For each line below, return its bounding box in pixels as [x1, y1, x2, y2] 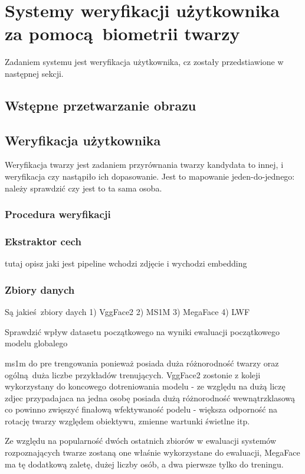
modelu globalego [5, 337, 68, 349]
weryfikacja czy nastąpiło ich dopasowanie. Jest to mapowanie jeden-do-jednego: [5, 170, 295, 183]
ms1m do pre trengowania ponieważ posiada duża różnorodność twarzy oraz [5, 356, 279, 369]
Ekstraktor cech [5, 234, 81, 249]
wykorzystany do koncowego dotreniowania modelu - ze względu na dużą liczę [5, 380, 286, 392]
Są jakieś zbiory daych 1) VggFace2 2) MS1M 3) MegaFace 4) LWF [5, 306, 250, 318]
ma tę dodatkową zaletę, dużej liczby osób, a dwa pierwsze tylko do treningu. [5, 457, 284, 470]
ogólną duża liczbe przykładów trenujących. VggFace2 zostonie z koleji [5, 368, 261, 381]
